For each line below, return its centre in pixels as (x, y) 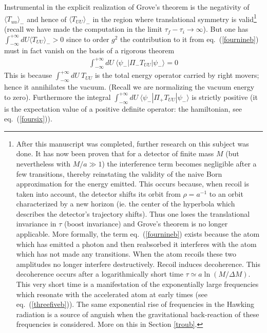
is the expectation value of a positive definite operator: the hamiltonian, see (123, 108)
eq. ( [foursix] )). (28, 119)
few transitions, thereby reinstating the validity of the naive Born (119, 173)
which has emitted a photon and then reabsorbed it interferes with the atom (136, 244)
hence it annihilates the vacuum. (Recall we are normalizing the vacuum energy (129, 87)
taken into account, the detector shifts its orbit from (98, 193)
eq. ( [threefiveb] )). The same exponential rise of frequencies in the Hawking (135, 304)
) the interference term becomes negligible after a (179, 163)
